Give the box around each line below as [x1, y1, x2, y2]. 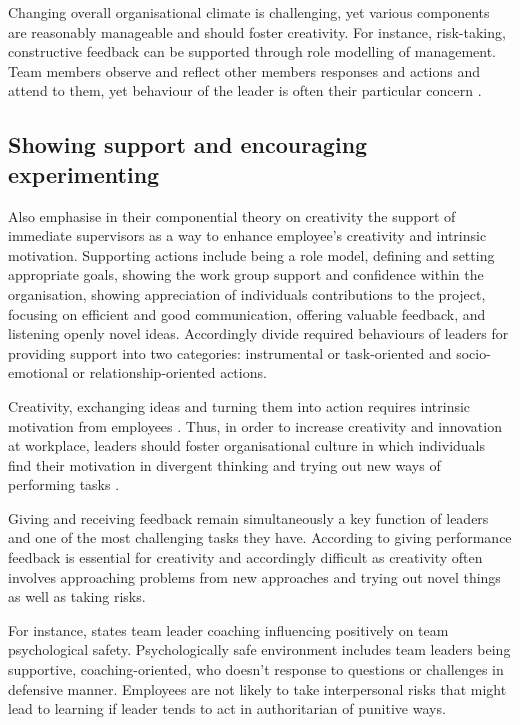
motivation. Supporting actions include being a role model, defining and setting [8, 244, 495, 265]
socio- [456, 342, 491, 363]
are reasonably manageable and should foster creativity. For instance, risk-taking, [8, 21, 506, 42]
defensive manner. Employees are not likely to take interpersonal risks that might [8, 678, 507, 699]
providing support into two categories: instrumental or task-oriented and [8, 342, 452, 363]
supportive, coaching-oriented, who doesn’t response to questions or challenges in [8, 659, 504, 680]
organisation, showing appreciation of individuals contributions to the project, [8, 283, 486, 304]
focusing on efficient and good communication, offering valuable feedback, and [8, 303, 486, 324]
